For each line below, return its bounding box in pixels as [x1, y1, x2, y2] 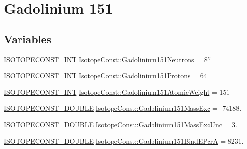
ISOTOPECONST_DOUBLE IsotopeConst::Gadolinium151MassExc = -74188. [4, 103, 242, 113]
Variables [4, 31, 52, 46]
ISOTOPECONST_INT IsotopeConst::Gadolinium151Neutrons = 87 [4, 54, 211, 64]
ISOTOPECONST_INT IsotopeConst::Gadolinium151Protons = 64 [4, 70, 207, 81]
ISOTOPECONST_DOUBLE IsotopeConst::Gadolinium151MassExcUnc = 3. [4, 119, 238, 129]
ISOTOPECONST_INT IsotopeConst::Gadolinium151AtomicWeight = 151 [4, 86, 230, 97]
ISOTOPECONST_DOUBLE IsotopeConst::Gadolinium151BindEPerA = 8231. [4, 135, 244, 146]
